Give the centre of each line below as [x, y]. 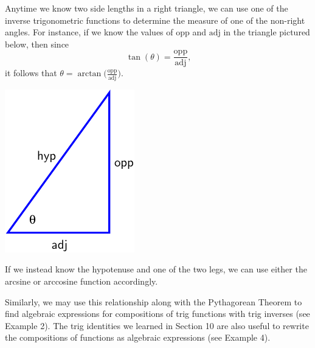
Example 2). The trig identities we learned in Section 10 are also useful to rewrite [157, 325]
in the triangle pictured [267, 32]
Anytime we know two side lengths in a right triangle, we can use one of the [147, 8]
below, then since [37, 44]
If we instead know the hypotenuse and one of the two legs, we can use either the [156, 269]
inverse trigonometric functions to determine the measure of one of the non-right [155, 20]
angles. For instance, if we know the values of [89, 32]
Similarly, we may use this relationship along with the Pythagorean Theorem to [154, 301]
